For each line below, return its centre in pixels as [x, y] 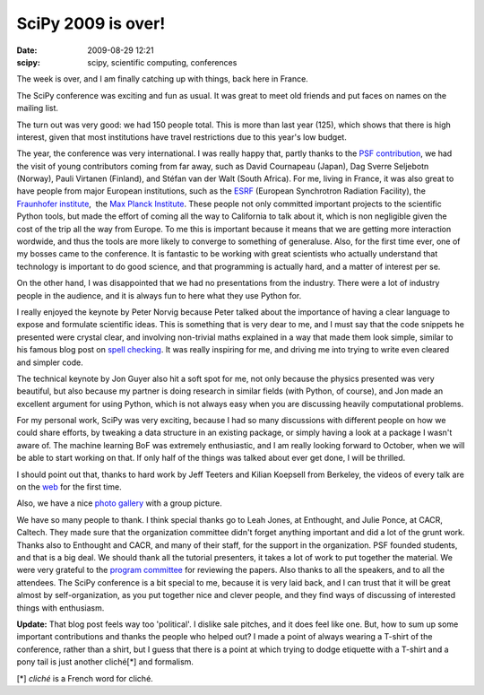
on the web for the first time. [69, 487]
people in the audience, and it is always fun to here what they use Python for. [159, 295]
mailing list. [37, 109]
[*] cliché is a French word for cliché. [85, 678]
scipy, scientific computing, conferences [162, 62]
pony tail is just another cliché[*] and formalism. [105, 662]
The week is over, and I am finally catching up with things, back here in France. [162, 79]
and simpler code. [50, 362]
